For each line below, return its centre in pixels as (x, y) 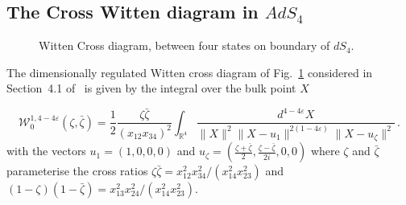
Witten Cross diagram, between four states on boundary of (184, 45)
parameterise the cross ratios (77, 171)
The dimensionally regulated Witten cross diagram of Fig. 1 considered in (190, 72)
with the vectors (46, 151)
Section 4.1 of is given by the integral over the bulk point (151, 88)
